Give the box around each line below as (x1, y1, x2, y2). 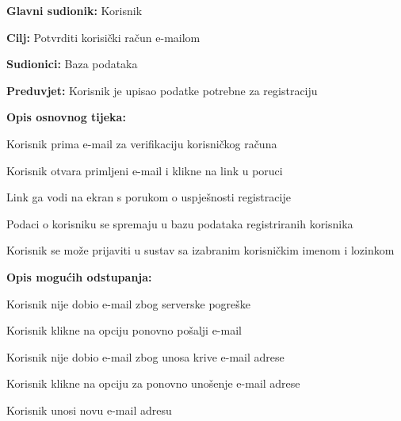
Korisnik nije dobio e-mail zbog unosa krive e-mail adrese (6, 348, 285, 365)
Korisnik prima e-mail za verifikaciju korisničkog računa (6, 135, 277, 151)
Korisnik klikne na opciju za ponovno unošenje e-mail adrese (6, 375, 300, 392)
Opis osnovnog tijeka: (6, 109, 126, 125)
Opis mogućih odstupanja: (6, 268, 152, 285)
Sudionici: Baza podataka (6, 55, 138, 72)
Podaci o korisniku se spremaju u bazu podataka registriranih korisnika (6, 215, 353, 232)
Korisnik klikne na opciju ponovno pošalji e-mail (6, 322, 242, 339)
